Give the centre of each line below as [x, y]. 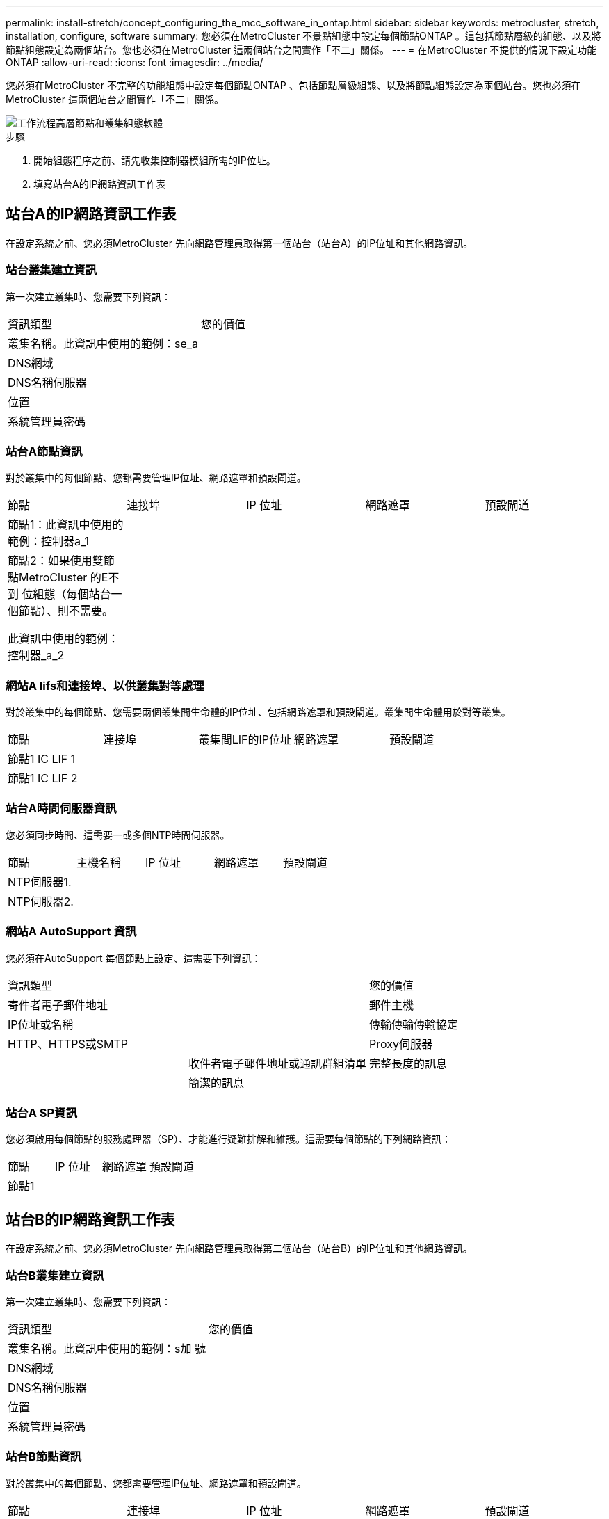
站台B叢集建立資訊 [55, 1275]
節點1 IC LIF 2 [43, 779]
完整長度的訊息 [408, 1063]
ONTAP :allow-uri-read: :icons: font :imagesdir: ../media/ [135, 62]
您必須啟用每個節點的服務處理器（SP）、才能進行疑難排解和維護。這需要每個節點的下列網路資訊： [228, 1139]
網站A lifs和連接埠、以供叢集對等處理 [105, 685]
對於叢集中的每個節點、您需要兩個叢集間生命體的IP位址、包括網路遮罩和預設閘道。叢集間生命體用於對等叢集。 [258, 712]
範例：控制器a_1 [49, 541]
